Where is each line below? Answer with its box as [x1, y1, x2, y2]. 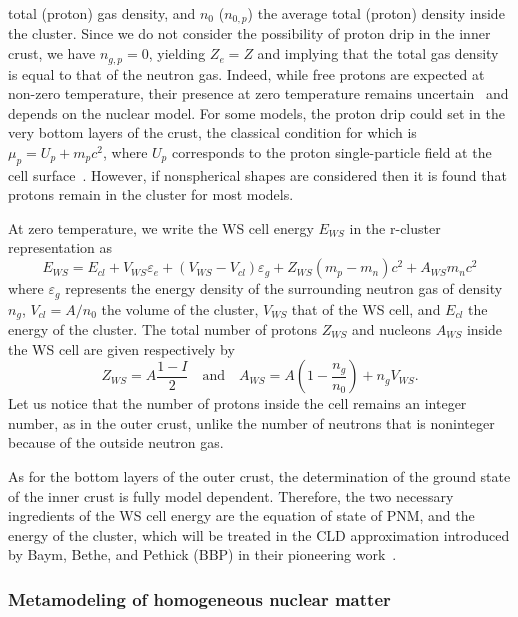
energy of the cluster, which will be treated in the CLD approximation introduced [8, 524, 510, 545]
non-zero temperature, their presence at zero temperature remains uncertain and [8, 83, 509, 104]
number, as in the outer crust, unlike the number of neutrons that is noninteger [8, 412, 495, 433]
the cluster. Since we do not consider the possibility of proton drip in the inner [8, 23, 491, 44]
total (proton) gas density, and [8, 3, 196, 23]
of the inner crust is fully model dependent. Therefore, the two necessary [8, 485, 454, 506]
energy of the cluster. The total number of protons [8, 318, 318, 339]
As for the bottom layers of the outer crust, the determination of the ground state [8, 465, 511, 486]
